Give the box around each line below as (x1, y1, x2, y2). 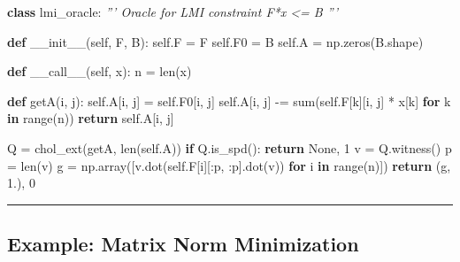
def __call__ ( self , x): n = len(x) (7, 62, 192, 81)
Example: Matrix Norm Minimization (7, 230, 359, 258)
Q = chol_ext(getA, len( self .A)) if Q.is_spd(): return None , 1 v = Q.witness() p (7, 138, 452, 157)
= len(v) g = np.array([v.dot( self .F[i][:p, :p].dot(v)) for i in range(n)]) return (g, (7, 156, 451, 174)
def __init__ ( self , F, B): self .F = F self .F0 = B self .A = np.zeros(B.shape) (7, 32, 424, 50)
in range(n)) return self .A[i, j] (7, 109, 174, 127)
